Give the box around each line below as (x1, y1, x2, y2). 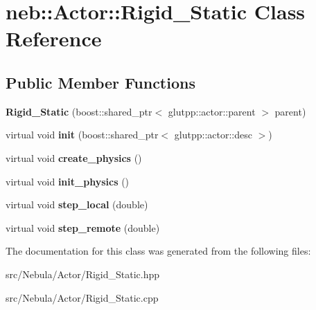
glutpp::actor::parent (168, 104, 256, 118)
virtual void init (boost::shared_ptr (6, 127, 159, 142)
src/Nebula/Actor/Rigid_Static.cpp (6, 290, 159, 304)
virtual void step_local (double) (6, 197, 148, 212)
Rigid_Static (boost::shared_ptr (6, 104, 152, 118)
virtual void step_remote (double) (6, 220, 160, 235)
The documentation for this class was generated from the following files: (6, 244, 311, 258)
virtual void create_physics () (6, 150, 142, 165)
